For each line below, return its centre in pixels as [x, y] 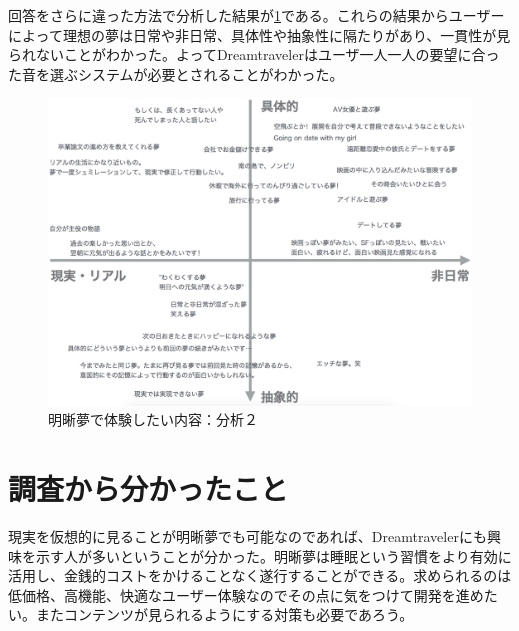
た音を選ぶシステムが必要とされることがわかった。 [176, 73]
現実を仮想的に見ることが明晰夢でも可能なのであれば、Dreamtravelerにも [247, 535]
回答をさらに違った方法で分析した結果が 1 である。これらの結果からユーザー [256, 15]
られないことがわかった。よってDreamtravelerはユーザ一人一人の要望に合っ [254, 54]
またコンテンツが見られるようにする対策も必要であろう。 [224, 614]
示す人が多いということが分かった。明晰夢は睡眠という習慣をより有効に [273, 555]
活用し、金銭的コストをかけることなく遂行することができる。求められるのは [260, 575]
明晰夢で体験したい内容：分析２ [153, 419]
